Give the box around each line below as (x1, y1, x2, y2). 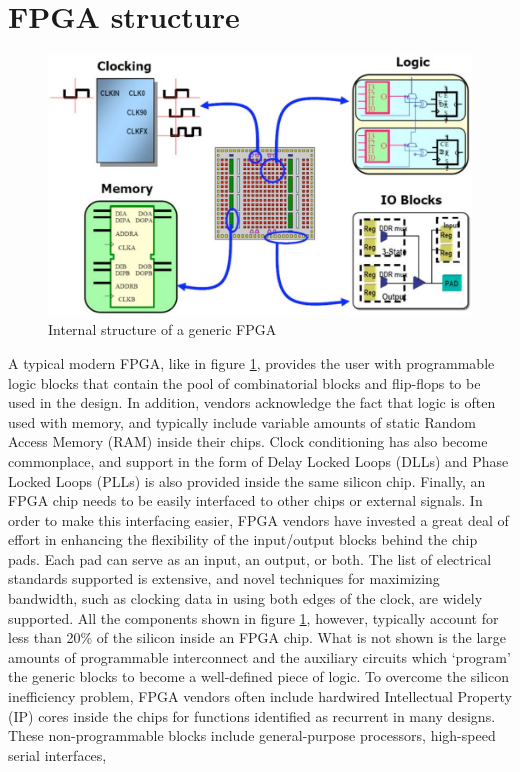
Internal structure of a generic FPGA (48, 319, 277, 340)
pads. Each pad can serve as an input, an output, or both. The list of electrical (8, 548, 492, 569)
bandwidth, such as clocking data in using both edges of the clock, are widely (8, 588, 483, 609)
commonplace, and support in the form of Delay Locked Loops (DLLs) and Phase (8, 450, 509, 471)
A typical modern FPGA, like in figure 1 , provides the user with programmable (8, 352, 495, 373)
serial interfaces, (8, 744, 107, 765)
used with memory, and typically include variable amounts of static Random (8, 411, 476, 432)
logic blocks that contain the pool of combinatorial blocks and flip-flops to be (8, 372, 481, 393)
